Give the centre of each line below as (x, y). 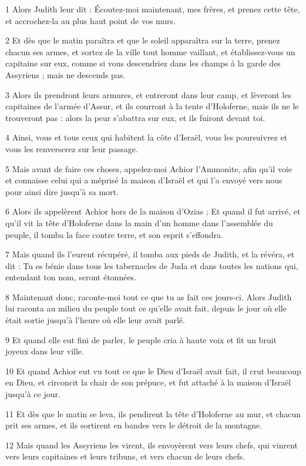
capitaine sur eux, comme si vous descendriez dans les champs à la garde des (143, 63)
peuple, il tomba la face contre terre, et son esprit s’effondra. (115, 234)
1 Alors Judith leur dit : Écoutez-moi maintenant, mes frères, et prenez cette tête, (153, 9)
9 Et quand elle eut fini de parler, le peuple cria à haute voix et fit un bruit (141, 339)
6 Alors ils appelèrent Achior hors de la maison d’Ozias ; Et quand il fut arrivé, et (153, 211)
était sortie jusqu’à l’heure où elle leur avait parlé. (95, 320)
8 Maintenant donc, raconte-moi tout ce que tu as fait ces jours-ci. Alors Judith (149, 296)
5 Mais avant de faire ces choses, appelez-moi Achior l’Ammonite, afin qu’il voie (149, 168)
